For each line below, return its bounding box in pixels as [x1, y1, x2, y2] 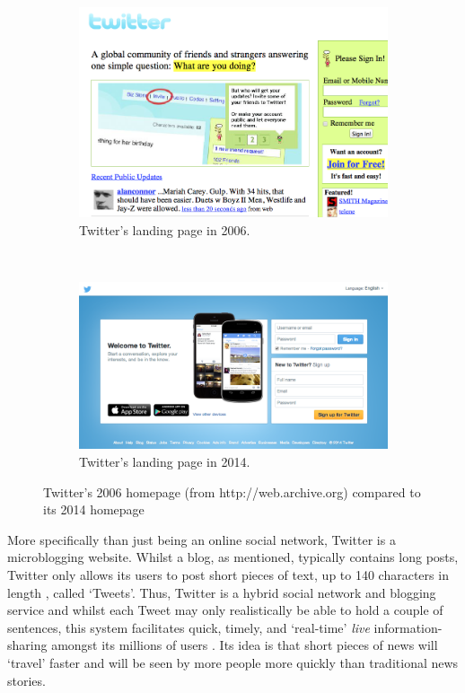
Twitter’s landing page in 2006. [79, 220, 250, 239]
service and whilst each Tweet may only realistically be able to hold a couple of [7, 601, 443, 619]
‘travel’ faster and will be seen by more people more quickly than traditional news [7, 653, 459, 671]
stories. [7, 671, 46, 689]
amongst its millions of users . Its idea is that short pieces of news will [51, 636, 438, 654]
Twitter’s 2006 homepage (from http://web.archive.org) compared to [43, 482, 421, 501]
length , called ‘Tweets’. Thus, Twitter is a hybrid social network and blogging [7, 583, 436, 601]
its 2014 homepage [43, 500, 145, 519]
